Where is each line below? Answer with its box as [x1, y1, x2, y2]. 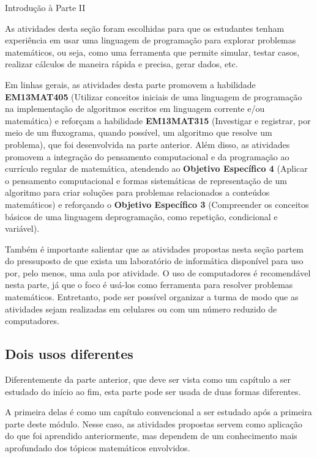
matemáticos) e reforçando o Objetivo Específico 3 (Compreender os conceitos [5, 198, 309, 210]
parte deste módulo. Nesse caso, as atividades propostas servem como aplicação [5, 417, 303, 430]
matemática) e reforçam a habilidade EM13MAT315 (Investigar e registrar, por [5, 114, 311, 127]
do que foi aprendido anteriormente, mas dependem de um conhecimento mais [5, 429, 297, 442]
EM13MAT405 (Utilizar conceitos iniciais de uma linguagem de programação [5, 90, 302, 103]
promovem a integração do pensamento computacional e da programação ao [5, 150, 289, 163]
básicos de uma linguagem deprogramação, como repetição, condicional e [5, 210, 278, 223]
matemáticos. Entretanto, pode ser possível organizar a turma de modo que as [5, 290, 299, 303]
